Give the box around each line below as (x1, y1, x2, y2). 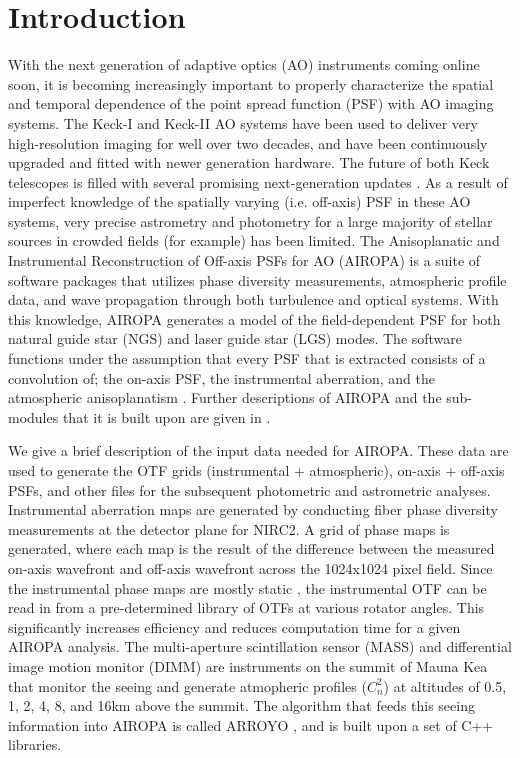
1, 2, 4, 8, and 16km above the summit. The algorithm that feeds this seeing (8, 695, 475, 716)
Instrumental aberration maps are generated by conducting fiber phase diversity (8, 499, 498, 520)
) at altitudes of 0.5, (383, 675, 507, 696)
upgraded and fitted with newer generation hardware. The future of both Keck (8, 152, 490, 173)
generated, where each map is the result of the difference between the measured (8, 538, 495, 559)
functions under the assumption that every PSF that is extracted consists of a (8, 348, 486, 369)
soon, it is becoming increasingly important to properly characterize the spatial (8, 73, 494, 94)
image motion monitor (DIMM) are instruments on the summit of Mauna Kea (8, 655, 488, 676)
